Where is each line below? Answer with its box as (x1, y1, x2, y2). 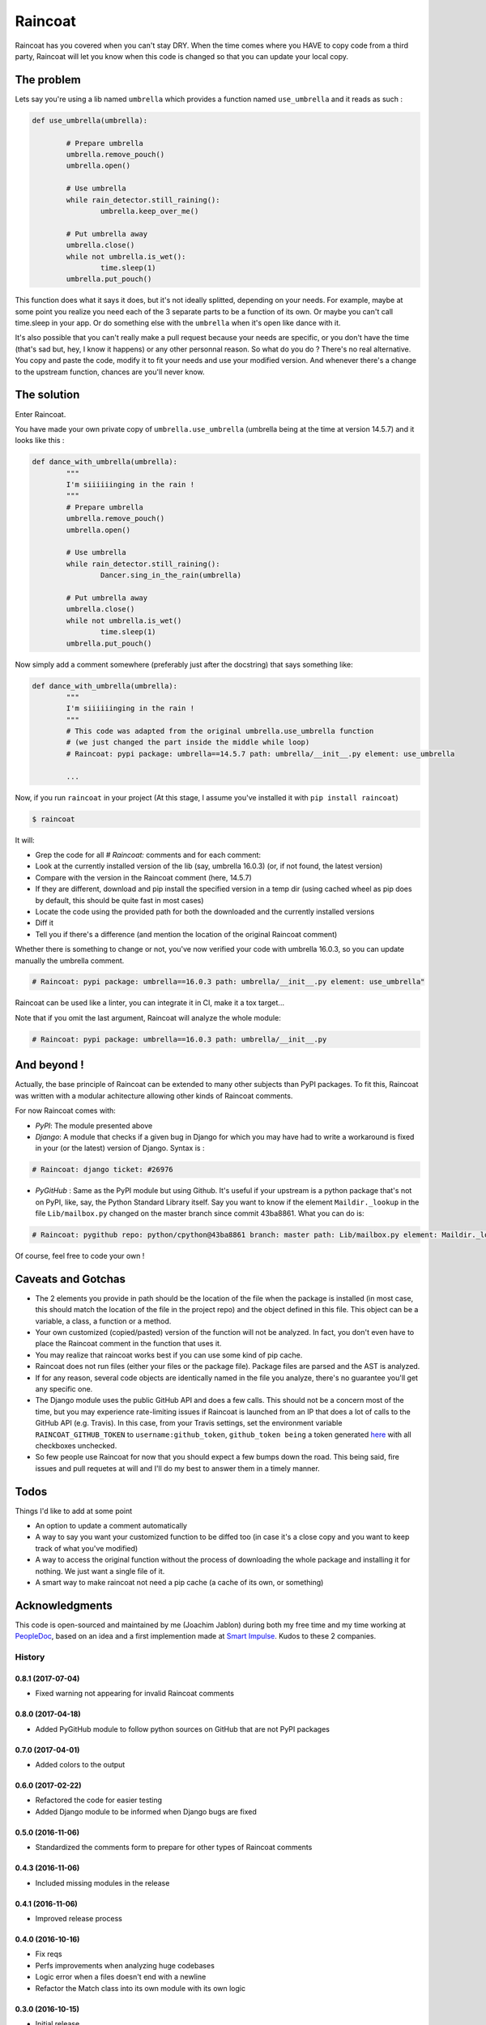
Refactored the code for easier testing (35, 1795, 162, 1805)
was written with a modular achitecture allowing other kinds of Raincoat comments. (15, 1090, 293, 1101)
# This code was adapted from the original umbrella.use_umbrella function (66, 727, 374, 736)
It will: (15, 835, 36, 845)
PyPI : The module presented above (35, 1120, 153, 1130)
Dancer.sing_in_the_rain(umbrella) (100, 571, 242, 580)
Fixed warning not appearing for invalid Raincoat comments (35, 1689, 235, 1699)
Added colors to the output (35, 1760, 126, 1770)
